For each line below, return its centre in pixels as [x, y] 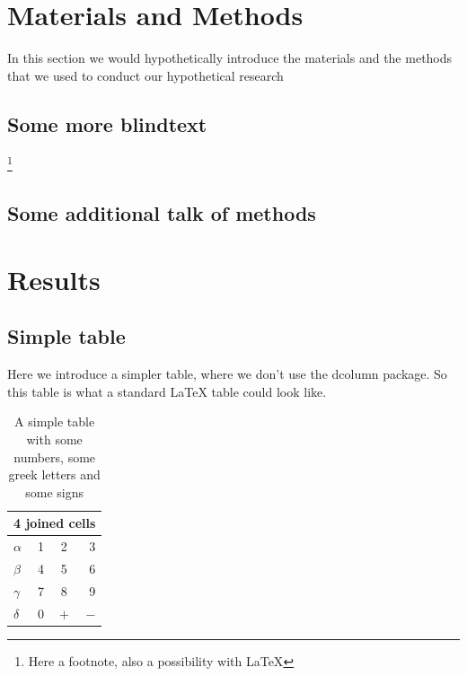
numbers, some [55, 457]
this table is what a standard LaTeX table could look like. [167, 391]
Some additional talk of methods [162, 213]
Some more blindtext [107, 123]
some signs [55, 492]
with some [54, 439]
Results [54, 279]
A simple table [55, 421]
